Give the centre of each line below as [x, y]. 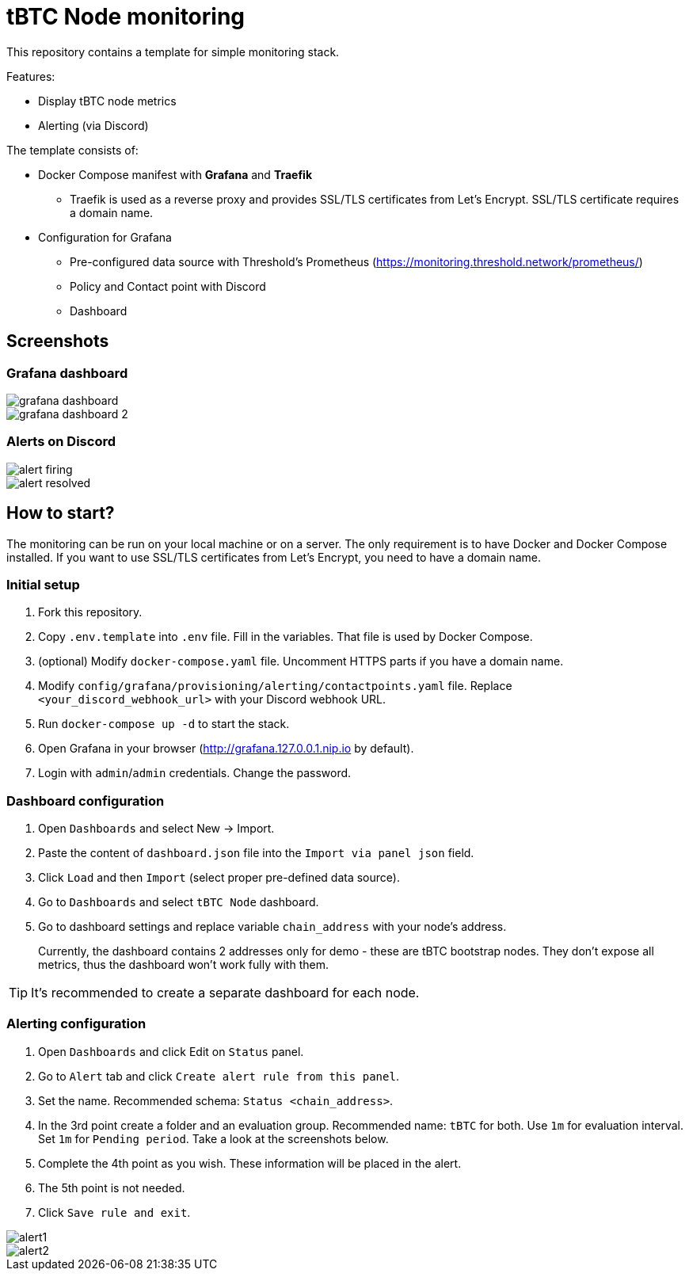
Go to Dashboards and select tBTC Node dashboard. [179, 902]
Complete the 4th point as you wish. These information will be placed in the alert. [250, 1163]
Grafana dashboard [67, 373]
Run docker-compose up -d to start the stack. [164, 724]
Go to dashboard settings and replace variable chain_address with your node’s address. [272, 927]
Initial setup [43, 584]
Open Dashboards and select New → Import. [156, 829]
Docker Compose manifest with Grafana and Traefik [175, 174]
